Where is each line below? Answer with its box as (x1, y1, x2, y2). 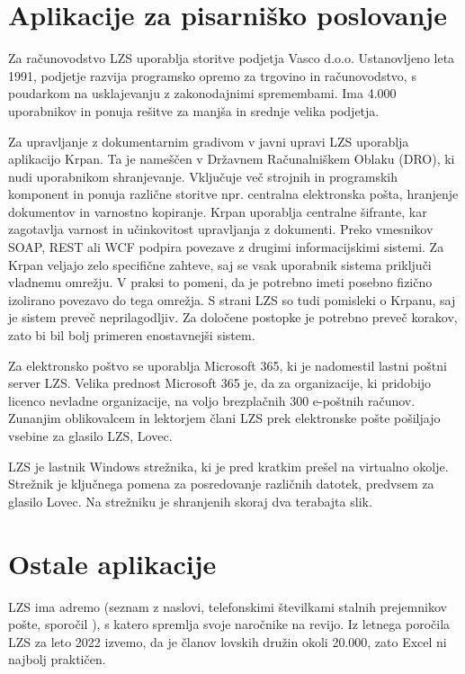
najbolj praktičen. (8, 650, 106, 669)
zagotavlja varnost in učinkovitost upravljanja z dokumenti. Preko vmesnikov (8, 220, 434, 238)
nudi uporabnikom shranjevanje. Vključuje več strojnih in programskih (8, 166, 398, 185)
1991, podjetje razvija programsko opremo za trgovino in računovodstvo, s (8, 66, 416, 85)
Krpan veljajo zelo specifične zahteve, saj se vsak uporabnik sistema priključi (8, 255, 432, 274)
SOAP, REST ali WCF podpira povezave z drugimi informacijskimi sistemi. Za (8, 238, 444, 256)
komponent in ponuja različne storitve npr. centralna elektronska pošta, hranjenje (8, 184, 459, 203)
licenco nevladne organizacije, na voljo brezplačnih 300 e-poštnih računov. (8, 391, 416, 409)
